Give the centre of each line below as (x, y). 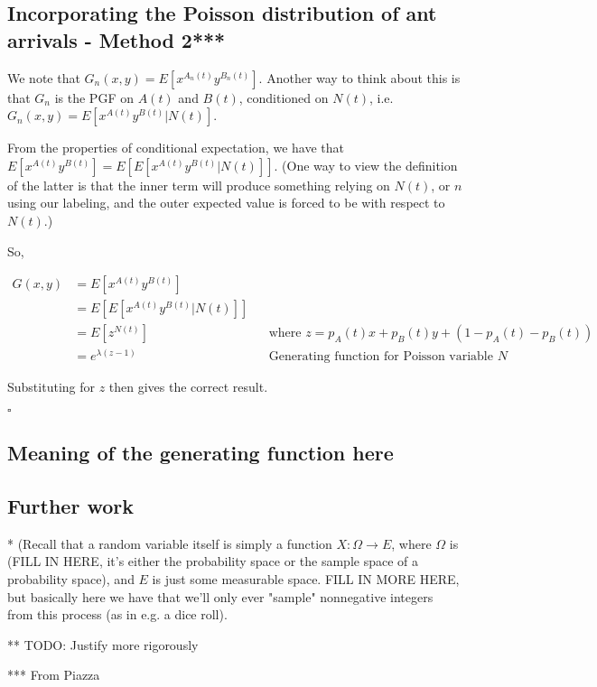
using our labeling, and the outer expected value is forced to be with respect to (226, 203)
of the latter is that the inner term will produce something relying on (199, 185)
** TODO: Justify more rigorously (103, 644)
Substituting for (51, 387)
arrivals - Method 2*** (117, 39)
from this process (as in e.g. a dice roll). (117, 614)
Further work (70, 506)
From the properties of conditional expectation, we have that (176, 148)
